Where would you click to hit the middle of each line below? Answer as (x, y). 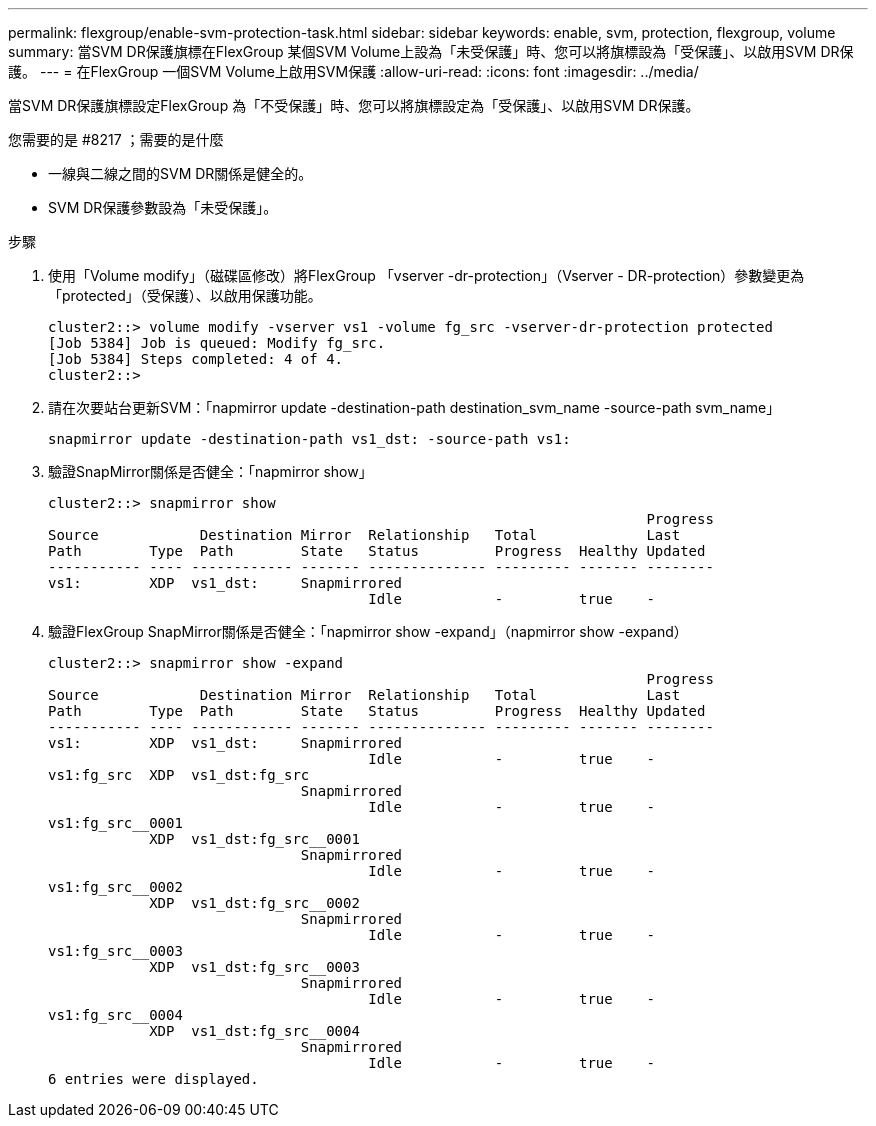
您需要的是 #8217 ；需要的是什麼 (116, 139)
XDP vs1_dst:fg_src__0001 (254, 839)
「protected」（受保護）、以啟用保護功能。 (185, 295)
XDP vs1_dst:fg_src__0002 (254, 903)
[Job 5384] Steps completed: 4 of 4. (196, 359)
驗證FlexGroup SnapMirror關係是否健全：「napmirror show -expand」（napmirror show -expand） (368, 631)
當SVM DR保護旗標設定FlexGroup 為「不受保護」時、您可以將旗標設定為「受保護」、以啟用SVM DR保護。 (354, 105)
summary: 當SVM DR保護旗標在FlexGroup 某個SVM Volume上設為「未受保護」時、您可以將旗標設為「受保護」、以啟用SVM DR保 (431, 51)
